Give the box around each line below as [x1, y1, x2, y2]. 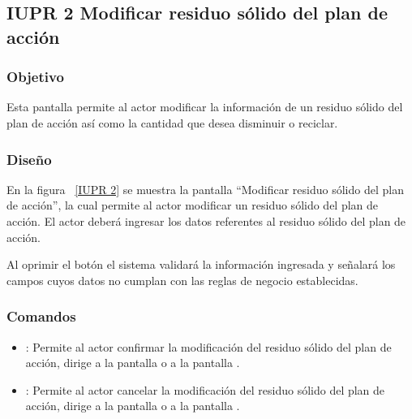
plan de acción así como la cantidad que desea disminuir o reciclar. [6, 114, 338, 131]
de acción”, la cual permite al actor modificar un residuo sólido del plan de [6, 197, 379, 214]
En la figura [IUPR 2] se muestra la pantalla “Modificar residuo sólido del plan [6, 180, 404, 197]
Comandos [6, 306, 76, 326]
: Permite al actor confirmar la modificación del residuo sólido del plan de [25, 338, 392, 355]
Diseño [6, 149, 52, 169]
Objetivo [6, 67, 64, 87]
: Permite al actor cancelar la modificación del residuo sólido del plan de [25, 381, 385, 398]
